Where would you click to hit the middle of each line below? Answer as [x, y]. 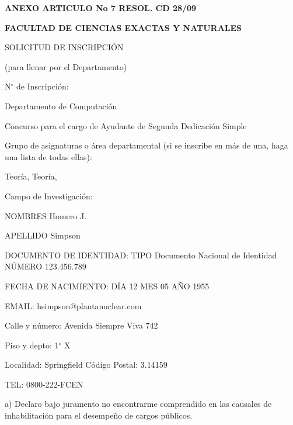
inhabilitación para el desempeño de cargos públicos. [99, 415]
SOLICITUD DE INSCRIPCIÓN [64, 47]
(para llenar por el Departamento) [66, 66]
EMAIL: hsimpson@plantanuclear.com [73, 305]
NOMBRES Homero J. [46, 215]
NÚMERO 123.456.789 [46, 266]
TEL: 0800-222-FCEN [44, 384]
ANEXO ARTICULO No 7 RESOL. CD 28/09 [101, 8]
